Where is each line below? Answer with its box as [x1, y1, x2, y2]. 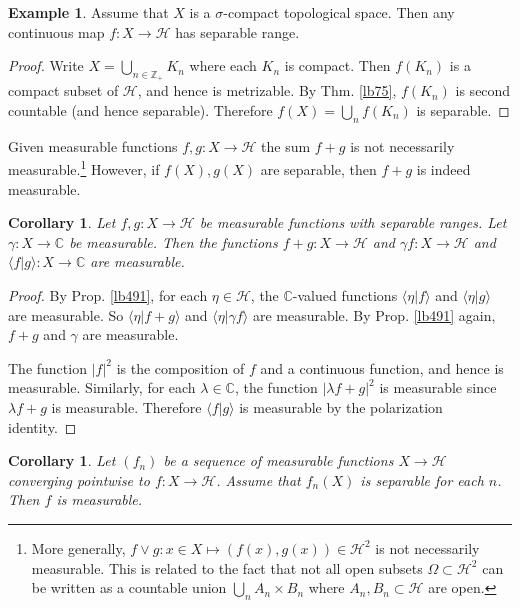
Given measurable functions [8, 135, 178, 156]
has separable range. [175, 21, 300, 42]
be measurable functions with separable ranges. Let [199, 212, 507, 233]
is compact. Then [284, 55, 391, 76]
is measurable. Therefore [51, 396, 202, 417]
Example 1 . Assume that [8, 2, 169, 22]
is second [455, 80, 511, 101]
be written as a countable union [31, 577, 227, 598]
